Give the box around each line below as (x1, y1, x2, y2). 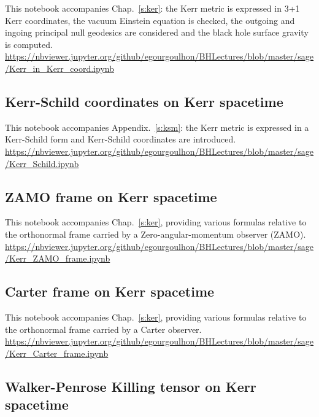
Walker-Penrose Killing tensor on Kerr (5, 376, 256, 396)
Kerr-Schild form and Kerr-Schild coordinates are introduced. (5, 133, 236, 146)
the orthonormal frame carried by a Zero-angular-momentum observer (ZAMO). (5, 227, 306, 240)
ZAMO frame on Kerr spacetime (5, 187, 217, 206)
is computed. (5, 37, 53, 50)
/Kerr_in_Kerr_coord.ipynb (5, 61, 114, 74)
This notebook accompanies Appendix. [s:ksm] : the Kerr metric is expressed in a (5, 120, 309, 133)
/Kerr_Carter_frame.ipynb (5, 346, 109, 359)
